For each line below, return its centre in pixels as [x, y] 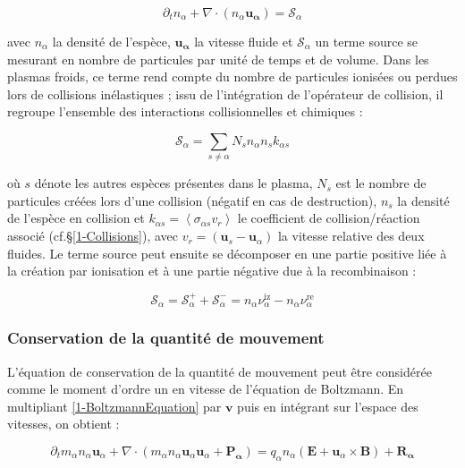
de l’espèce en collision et [76, 218]
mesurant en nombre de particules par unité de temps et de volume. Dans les [218, 59]
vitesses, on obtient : [63, 424]
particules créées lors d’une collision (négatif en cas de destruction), [192, 200]
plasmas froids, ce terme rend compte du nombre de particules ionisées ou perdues [232, 77]
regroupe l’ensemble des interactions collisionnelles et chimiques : [185, 111]
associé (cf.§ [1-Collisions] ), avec [93, 236]
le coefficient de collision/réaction [329, 218]
